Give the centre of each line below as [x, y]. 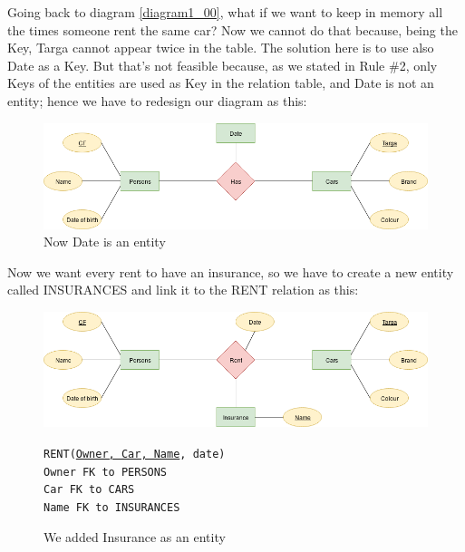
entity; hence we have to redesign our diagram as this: [157, 100]
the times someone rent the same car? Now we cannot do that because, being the [232, 29]
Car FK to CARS [89, 490]
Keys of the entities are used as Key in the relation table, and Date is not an [221, 83]
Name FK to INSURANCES [112, 508]
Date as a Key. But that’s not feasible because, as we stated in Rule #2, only [223, 65]
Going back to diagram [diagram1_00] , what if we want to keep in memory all [225, 12]
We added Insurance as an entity [135, 536]
